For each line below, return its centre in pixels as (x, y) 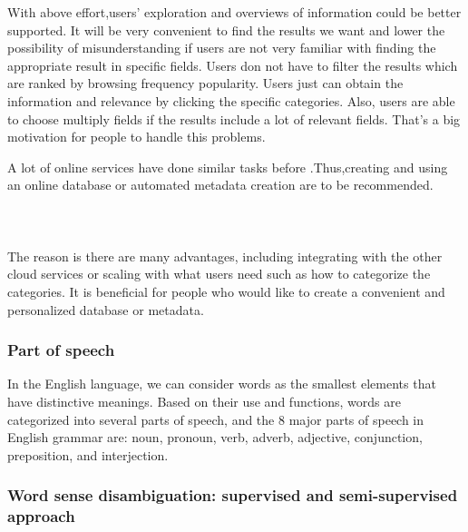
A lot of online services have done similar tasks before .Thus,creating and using (228, 167)
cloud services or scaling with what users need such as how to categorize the (219, 274)
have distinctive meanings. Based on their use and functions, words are (204, 401)
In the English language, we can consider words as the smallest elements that (222, 384)
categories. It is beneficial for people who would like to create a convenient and (226, 291)
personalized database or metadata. (106, 309)
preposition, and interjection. (88, 454)
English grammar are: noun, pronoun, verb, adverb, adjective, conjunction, (215, 437)
